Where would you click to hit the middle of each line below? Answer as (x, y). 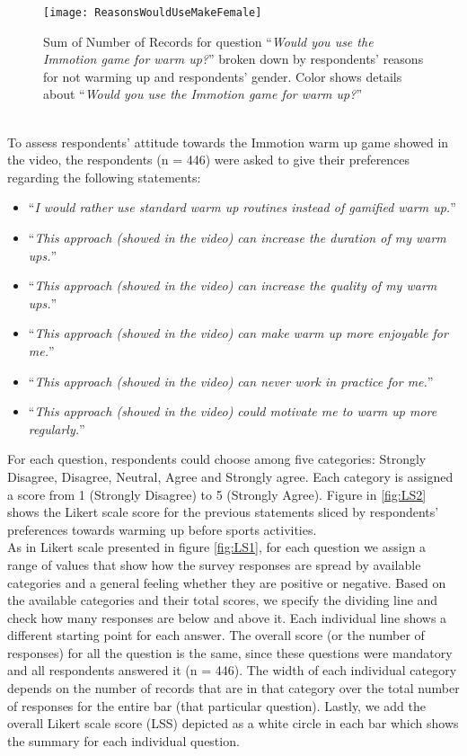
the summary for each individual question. (123, 740)
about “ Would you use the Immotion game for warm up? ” (203, 94)
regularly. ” (57, 428)
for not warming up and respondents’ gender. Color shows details (223, 76)
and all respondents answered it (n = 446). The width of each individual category (232, 670)
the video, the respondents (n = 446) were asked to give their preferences (209, 160)
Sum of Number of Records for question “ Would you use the (208, 41)
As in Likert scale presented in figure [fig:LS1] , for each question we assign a (217, 547)
